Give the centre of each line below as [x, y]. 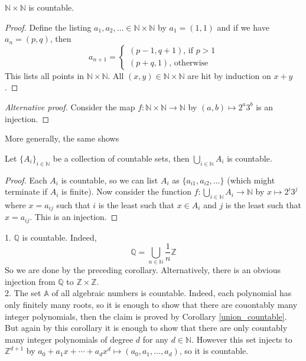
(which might [251, 180]
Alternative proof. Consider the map [70, 106]
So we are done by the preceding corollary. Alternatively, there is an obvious [143, 270]
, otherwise [189, 63]
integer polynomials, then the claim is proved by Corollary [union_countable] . [146, 316]
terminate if [26, 191]
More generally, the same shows [62, 138]
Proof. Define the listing [48, 27]
